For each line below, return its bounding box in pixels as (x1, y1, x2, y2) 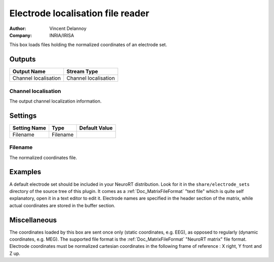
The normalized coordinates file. (9, 154, 77, 160)
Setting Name (12, 124, 47, 132)
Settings (9, 111, 37, 120)
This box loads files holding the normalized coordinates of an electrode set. (9, 42, 167, 48)
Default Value (79, 124, 113, 132)
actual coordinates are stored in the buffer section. (9, 202, 116, 208)
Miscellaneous (9, 216, 57, 224)
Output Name (12, 68, 46, 75)
